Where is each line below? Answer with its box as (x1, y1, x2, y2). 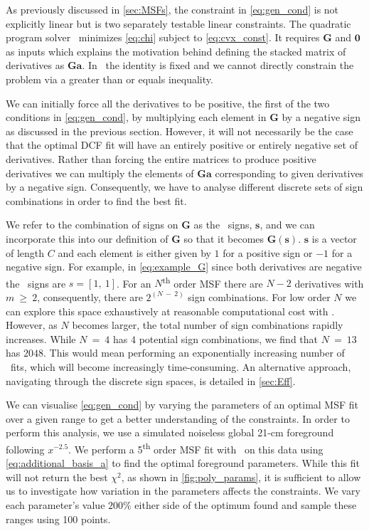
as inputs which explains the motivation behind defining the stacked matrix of (6, 43, 346, 58)
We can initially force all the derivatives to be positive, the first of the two (6, 95, 330, 110)
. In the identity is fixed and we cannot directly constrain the (82, 58, 354, 73)
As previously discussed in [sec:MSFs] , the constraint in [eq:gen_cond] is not (6, 2, 339, 16)
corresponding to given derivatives (215, 165, 364, 180)
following (6, 441, 45, 456)
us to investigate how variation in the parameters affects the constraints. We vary (6, 483, 360, 498)
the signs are (6, 275, 66, 290)
